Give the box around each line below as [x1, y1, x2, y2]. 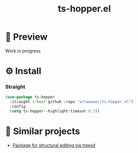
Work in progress [5, 48, 41, 54]
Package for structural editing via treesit [12, 142, 96, 148]
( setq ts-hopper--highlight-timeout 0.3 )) [10, 109, 100, 114]
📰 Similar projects [5, 126, 80, 137]
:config [10, 104, 26, 109]
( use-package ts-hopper [5, 95, 55, 100]
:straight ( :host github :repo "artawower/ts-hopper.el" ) [10, 99, 134, 104]
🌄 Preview [5, 31, 48, 43]
